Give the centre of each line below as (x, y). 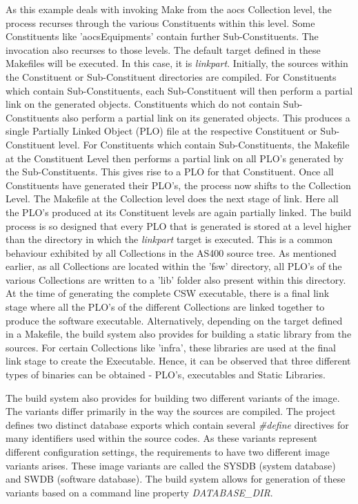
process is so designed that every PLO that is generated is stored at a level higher (179, 225)
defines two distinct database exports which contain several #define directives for (177, 424)
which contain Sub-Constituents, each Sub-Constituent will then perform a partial (179, 90)
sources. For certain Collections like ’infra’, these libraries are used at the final (171, 347)
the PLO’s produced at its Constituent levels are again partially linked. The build (179, 212)
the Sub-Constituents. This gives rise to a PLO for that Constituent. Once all (170, 172)
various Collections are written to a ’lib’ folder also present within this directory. (176, 279)
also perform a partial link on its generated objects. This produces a (206, 117)
